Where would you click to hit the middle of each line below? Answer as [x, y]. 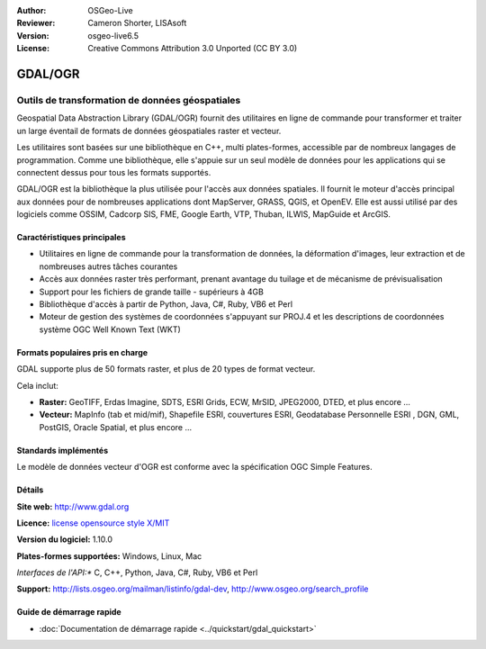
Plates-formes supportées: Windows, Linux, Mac [109, 556]
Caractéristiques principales [71, 238]
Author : [31, 10]
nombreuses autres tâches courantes [108, 266]
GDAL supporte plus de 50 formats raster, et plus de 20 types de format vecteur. [166, 369]
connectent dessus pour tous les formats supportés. [114, 172]
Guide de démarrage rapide [69, 612]
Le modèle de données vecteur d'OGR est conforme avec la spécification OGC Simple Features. [194, 467]
